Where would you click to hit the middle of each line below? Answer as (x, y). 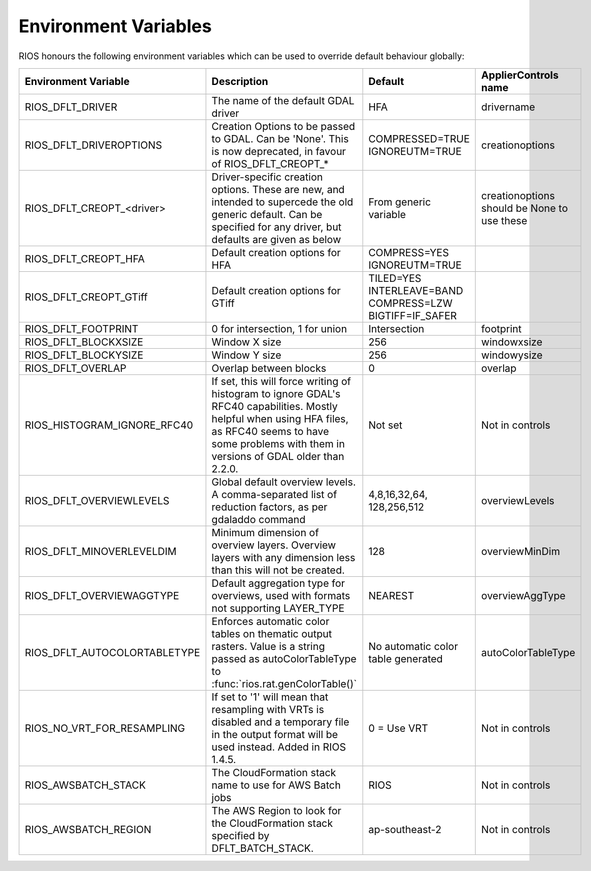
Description (240, 81)
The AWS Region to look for (276, 810)
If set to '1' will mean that (270, 697)
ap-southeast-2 (405, 829)
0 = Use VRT (398, 728)
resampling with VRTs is (268, 709)
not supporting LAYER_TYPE (278, 608)
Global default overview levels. (284, 482)
